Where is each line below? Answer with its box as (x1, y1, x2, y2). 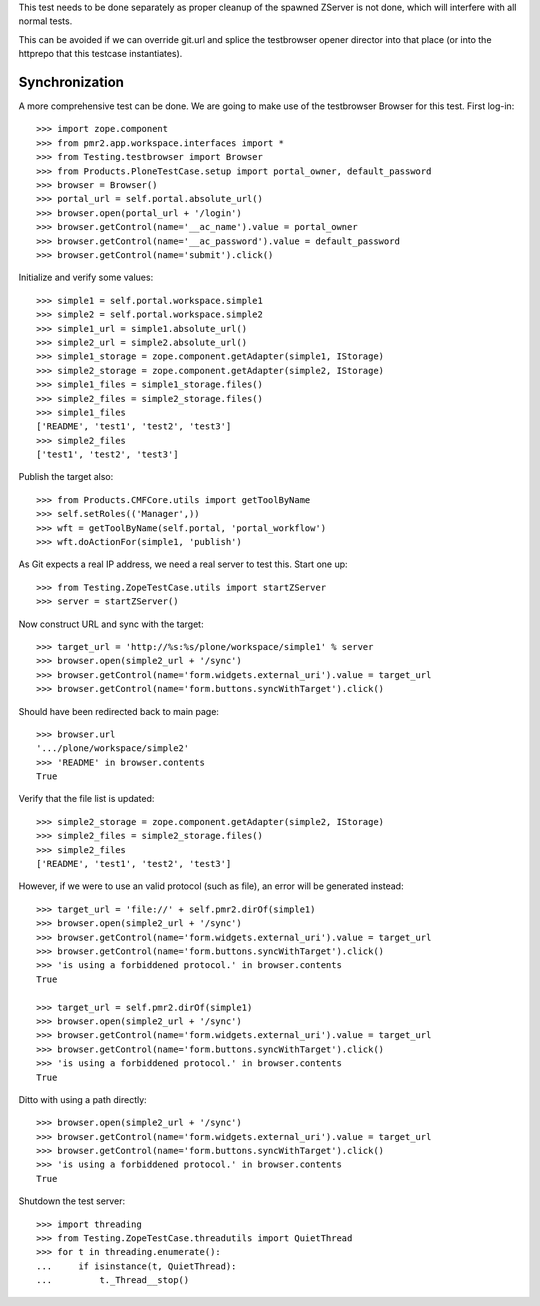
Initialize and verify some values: (18, 271, 154, 284)
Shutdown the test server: (18, 1195, 125, 1207)
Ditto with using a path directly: (18, 1093, 147, 1105)
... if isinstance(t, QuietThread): (36, 1260, 237, 1272)
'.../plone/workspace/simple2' (36, 743, 190, 754)
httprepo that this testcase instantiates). (18, 48, 183, 60)
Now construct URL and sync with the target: (18, 618, 204, 630)
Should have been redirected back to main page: (18, 705, 220, 717)
